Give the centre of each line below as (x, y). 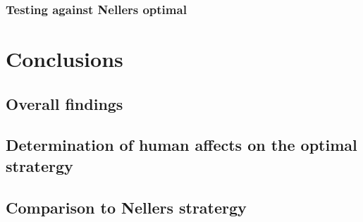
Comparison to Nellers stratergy (126, 207)
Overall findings (64, 103)
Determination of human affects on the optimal (181, 145)
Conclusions (64, 59)
